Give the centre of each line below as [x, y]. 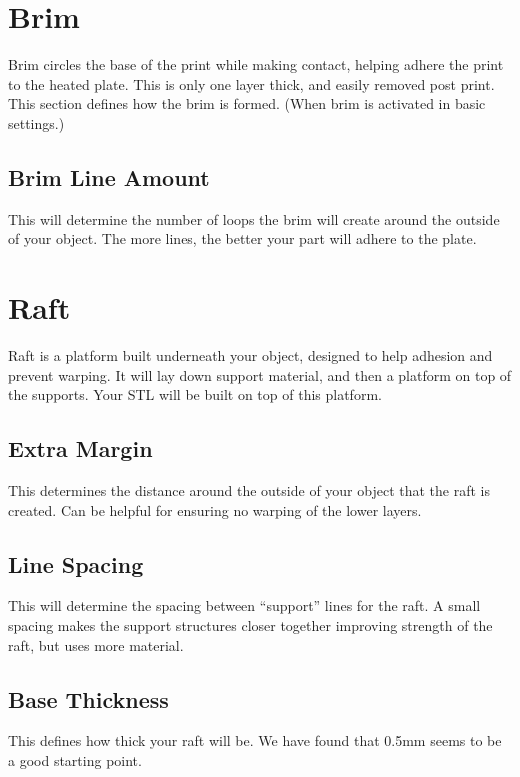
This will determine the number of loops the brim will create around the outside [254, 218]
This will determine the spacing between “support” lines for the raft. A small [244, 605]
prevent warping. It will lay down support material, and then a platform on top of [260, 374]
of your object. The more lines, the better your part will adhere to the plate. [242, 238]
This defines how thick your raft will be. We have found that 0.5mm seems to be [255, 740]
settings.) [36, 122]
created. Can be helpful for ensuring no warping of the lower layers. [215, 509]
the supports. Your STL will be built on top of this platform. [195, 394]
